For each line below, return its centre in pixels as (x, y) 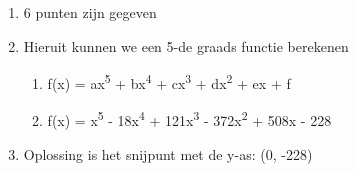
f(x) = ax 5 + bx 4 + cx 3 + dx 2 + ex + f (169, 81)
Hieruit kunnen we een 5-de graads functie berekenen (186, 45)
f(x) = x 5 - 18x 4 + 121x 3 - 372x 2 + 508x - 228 (189, 119)
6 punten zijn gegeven (90, 12)
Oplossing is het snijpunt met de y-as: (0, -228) (168, 153)
